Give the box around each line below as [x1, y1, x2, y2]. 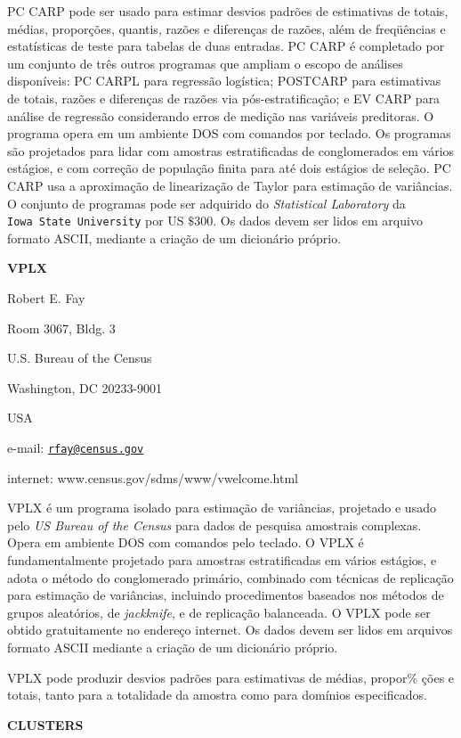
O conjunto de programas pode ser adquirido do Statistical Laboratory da [7, 193, 406, 212]
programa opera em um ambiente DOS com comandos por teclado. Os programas [7, 124, 451, 143]
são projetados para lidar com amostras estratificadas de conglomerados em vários [7, 141, 455, 160]
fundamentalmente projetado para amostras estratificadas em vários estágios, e [7, 550, 437, 569]
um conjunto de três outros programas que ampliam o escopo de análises [7, 53, 403, 72]
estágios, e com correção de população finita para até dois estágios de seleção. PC [7, 159, 451, 177]
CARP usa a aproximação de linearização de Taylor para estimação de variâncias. [7, 176, 453, 194]
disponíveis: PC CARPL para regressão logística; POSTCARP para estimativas [7, 71, 441, 90]
